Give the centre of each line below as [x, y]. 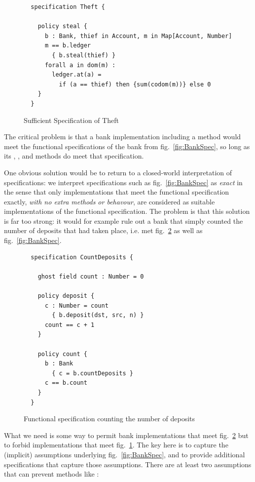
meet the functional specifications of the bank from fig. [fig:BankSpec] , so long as [127, 146]
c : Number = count [76, 305]
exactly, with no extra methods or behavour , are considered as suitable [109, 201]
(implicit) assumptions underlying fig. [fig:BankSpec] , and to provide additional [125, 454]
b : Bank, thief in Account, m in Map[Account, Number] [138, 36]
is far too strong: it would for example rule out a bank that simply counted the [124, 221]
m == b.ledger [68, 46]
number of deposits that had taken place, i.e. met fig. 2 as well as [103, 230]
